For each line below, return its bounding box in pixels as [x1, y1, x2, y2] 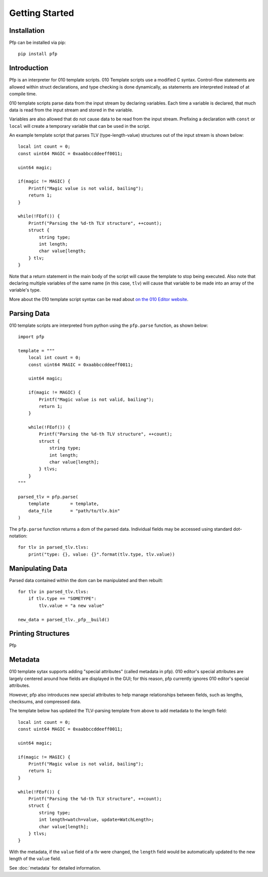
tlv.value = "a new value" [39, 602, 105, 608]
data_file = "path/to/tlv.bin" [28, 508, 120, 513]
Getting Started [9, 7, 74, 18]
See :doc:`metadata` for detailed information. [9, 865, 101, 871]
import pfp [18, 334, 45, 339]
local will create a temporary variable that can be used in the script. [9, 123, 151, 129]
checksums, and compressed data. [9, 698, 81, 704]
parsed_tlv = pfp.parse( [18, 494, 78, 499]
